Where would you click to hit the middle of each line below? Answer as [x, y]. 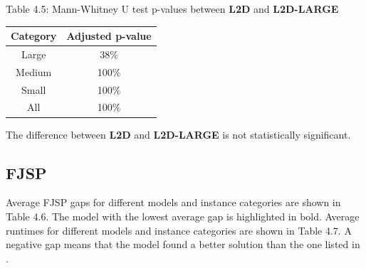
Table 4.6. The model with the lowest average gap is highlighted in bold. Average [183, 216]
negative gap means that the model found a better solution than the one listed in [183, 244]
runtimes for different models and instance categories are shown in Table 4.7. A [179, 230]
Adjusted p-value [109, 36]
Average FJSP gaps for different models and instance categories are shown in [173, 202]
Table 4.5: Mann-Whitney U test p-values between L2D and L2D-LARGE [172, 9]
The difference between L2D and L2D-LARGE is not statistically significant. [178, 134]
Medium [34, 71]
